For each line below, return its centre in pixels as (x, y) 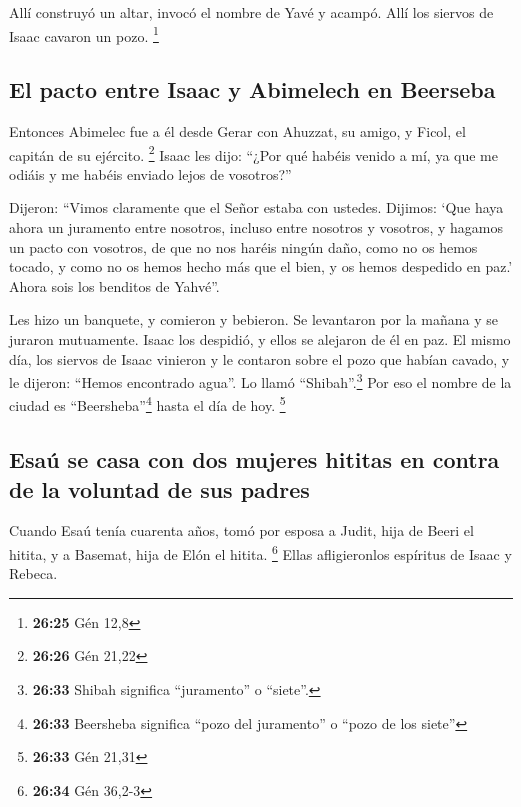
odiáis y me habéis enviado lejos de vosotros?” (150, 173)
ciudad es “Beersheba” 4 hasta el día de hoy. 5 (147, 404)
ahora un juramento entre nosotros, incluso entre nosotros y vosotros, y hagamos (256, 227)
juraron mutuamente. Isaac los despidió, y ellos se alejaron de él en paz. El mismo (260, 339)
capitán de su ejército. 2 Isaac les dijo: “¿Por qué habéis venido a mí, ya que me (253, 153)
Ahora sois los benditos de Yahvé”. (114, 285)
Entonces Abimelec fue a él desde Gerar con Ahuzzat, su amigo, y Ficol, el (237, 131)
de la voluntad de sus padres (159, 488)
